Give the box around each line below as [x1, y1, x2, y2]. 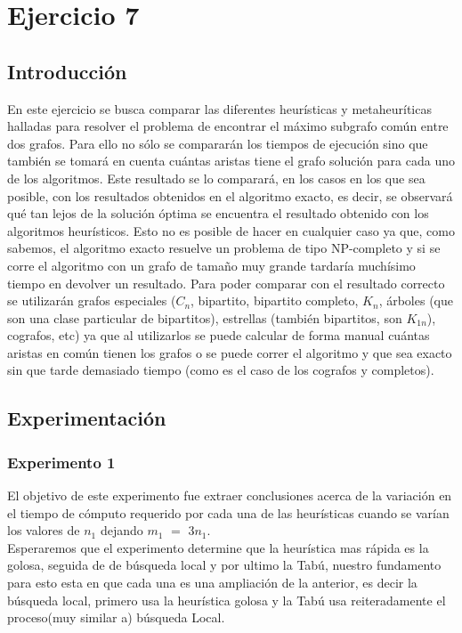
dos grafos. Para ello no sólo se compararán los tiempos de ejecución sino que [7, 134, 428, 152]
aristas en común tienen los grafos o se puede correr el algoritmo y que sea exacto [7, 343, 452, 361]
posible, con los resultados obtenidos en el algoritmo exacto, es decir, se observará [7, 186, 453, 205]
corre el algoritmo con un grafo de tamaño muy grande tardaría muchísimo [7, 256, 416, 274]
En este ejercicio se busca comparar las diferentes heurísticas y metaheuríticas [7, 99, 432, 118]
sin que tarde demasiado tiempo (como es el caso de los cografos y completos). [7, 361, 434, 379]
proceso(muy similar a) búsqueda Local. [7, 608, 225, 627]
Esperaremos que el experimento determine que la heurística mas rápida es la [7, 538, 429, 556]
